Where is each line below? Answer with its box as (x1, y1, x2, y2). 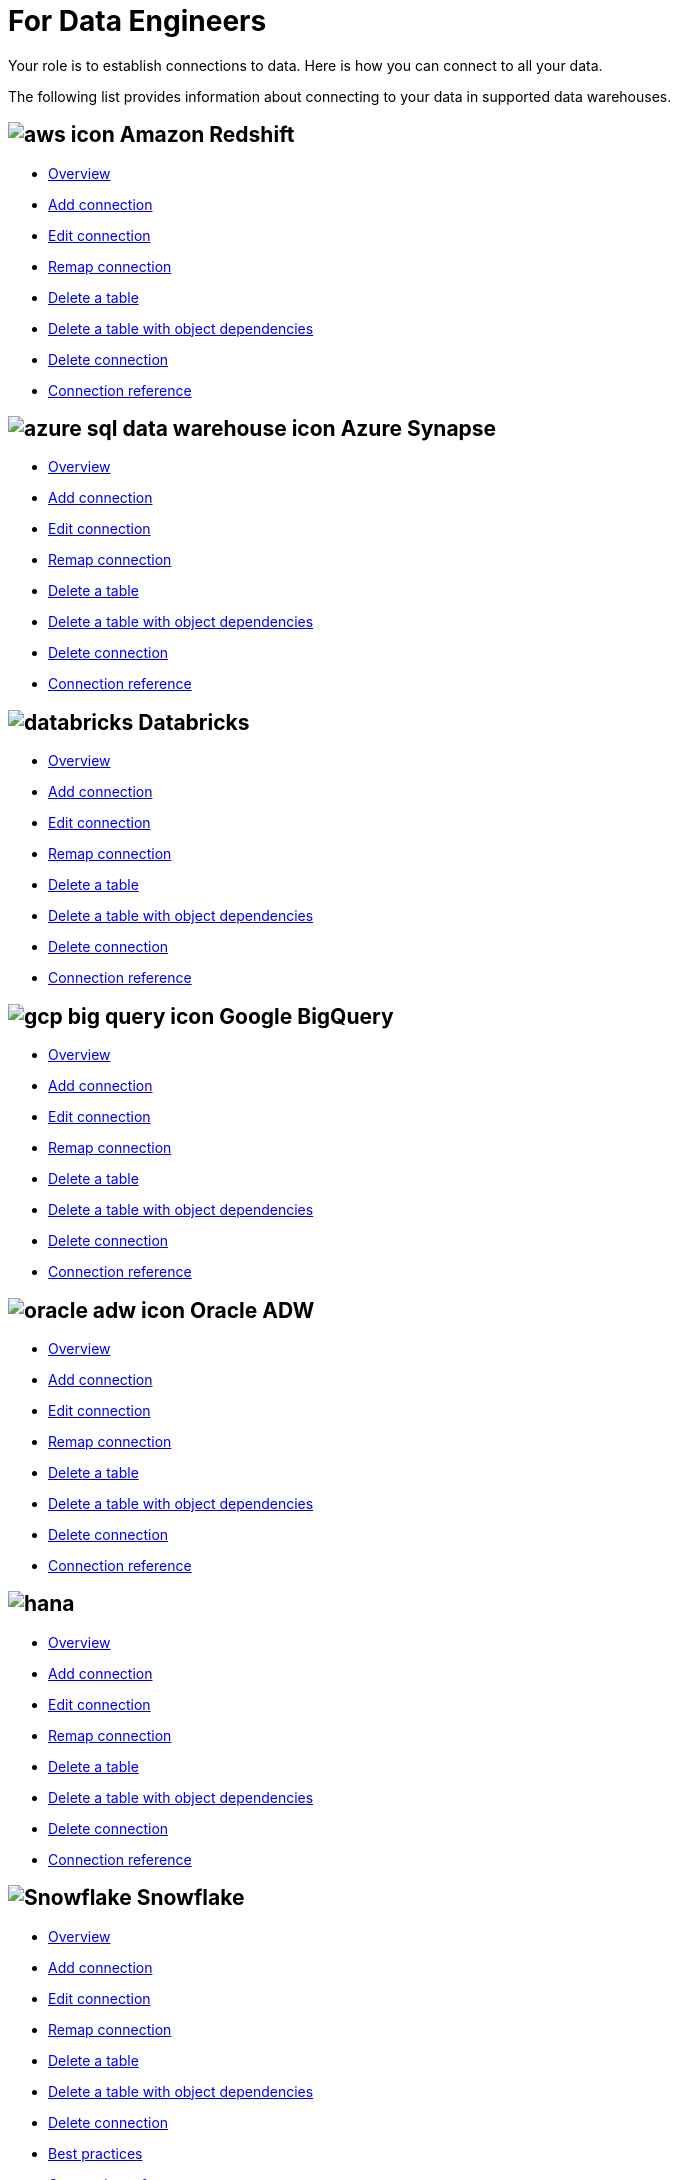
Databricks (138, 709, 250, 735)
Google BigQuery (219, 1003, 394, 1029)
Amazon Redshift (119, 122, 295, 148)
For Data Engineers (8, 4, 267, 38)
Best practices (48, 2144, 143, 2162)
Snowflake (136, 1885, 245, 1911)
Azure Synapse (340, 416, 497, 442)
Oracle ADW (190, 1297, 315, 1323)
